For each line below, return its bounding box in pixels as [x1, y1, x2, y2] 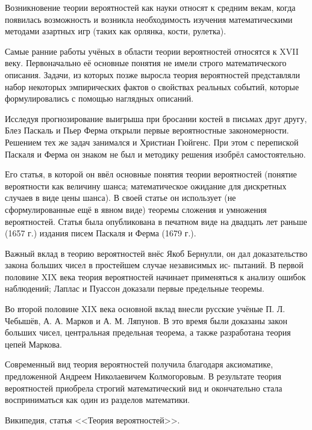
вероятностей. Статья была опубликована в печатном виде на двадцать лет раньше [5, 215, 307, 227]
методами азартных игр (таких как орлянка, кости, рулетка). [5, 25, 226, 37]
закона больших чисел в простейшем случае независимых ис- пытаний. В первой [5, 259, 304, 271]
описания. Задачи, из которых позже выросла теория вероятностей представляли [5, 68, 301, 81]
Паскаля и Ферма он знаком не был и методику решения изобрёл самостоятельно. [5, 147, 306, 160]
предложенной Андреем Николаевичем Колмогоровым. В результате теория [5, 370, 281, 382]
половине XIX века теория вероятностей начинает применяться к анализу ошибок [5, 270, 306, 283]
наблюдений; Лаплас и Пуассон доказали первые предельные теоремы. [5, 282, 264, 295]
